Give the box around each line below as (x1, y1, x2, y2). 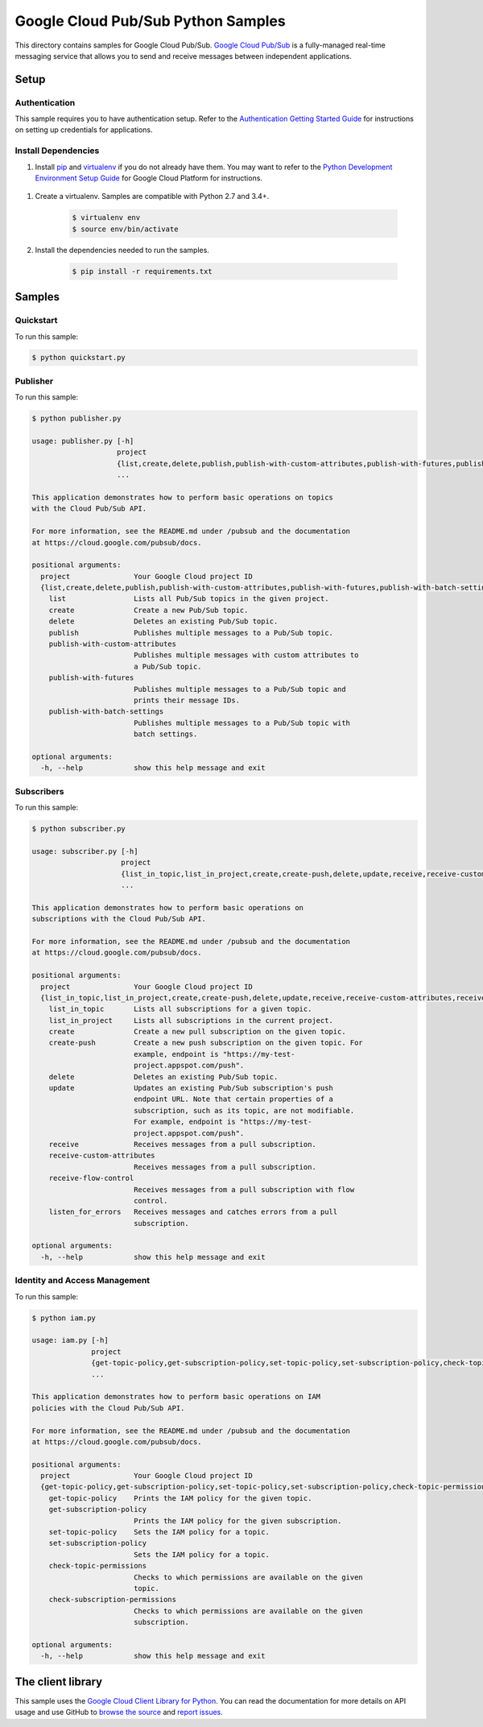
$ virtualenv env (72, 213, 141, 222)
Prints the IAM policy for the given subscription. (133, 1516, 342, 1526)
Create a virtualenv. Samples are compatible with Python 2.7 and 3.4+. (35, 192, 270, 201)
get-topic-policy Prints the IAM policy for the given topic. (48, 1493, 312, 1502)
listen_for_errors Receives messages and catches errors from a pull (48, 1207, 338, 1216)
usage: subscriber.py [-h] (31, 847, 138, 855)
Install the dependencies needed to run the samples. (35, 245, 209, 255)
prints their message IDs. (133, 695, 241, 705)
